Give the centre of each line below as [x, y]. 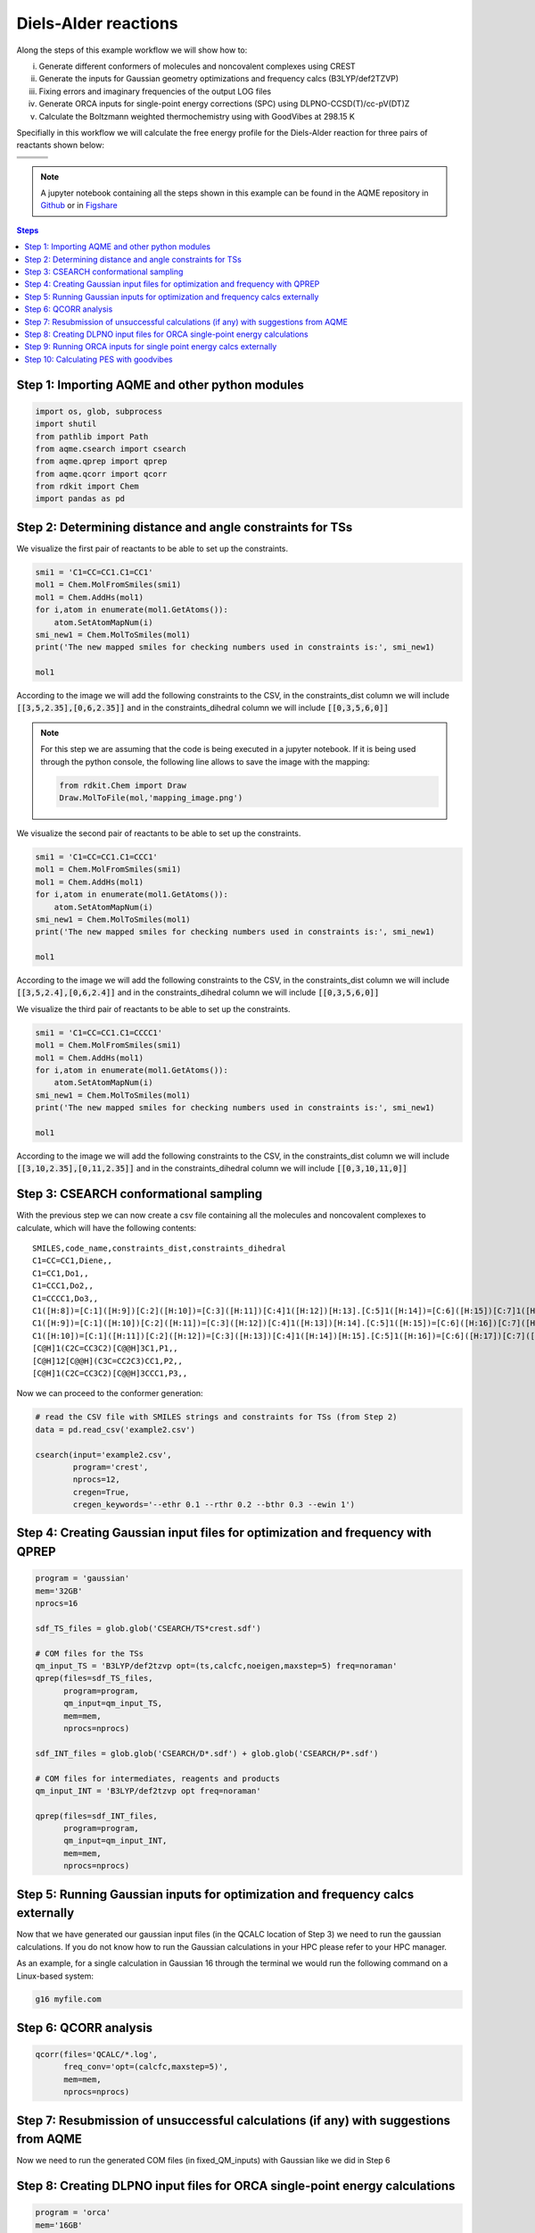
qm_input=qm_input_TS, [113, 1703]
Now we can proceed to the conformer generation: [110, 1393]
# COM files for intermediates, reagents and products [157, 1778]
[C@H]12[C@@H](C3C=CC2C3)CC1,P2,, [107, 1361]
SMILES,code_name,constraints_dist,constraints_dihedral [160, 1249]
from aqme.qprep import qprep [101, 461]
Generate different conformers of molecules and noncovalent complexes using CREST [197, 66]
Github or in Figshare [79, 205]
